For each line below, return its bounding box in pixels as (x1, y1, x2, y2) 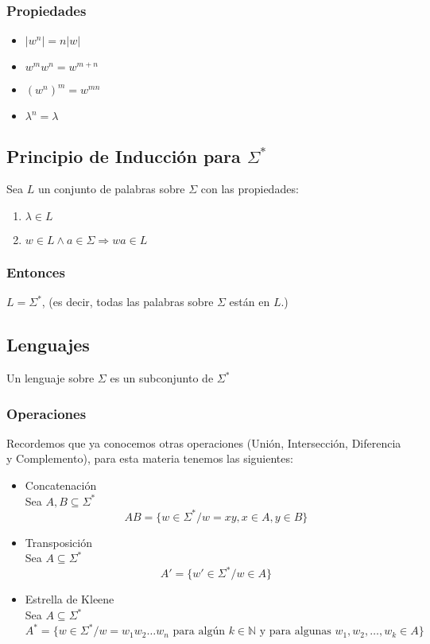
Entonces (6, 262, 65, 281)
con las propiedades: (200, 180, 299, 197)
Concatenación (25, 477, 97, 494)
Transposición (25, 533, 93, 550)
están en (229, 293, 270, 310)
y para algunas (259, 626, 331, 638)
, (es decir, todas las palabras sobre (41, 293, 214, 310)
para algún (172, 626, 225, 638)
